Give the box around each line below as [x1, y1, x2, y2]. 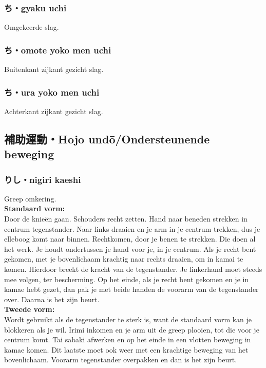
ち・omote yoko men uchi [4, 43, 111, 56]
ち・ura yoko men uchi [4, 85, 100, 98]
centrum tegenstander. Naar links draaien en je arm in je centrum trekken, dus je [4, 223, 260, 234]
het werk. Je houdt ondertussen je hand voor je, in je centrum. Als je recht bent [4, 243, 256, 254]
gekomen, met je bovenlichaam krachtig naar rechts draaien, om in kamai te [4, 253, 243, 264]
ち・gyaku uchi [4, 1, 67, 14]
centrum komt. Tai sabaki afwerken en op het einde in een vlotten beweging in [4, 334, 251, 345]
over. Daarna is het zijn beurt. [4, 293, 100, 304]
